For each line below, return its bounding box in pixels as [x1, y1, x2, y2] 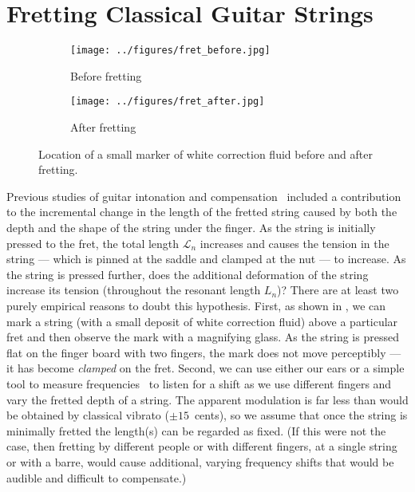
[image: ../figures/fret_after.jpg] [70, 96, 265, 108]
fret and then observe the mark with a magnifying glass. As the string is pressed [6, 329, 399, 345]
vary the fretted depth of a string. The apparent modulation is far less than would [6, 391, 409, 407]
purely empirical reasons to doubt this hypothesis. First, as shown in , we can [6, 297, 386, 313]
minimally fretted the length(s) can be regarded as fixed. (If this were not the [6, 422, 386, 439]
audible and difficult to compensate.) [6, 469, 187, 486]
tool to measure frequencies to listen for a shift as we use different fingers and [6, 375, 392, 392]
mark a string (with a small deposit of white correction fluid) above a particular [6, 313, 398, 329]
